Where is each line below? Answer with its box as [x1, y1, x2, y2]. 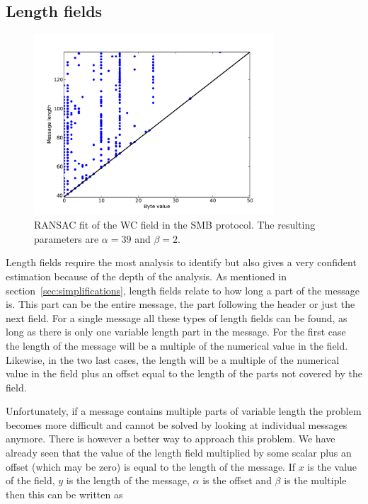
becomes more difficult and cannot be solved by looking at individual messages [6, 417, 347, 432]
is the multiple [284, 473, 347, 488]
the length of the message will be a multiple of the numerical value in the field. [6, 338, 348, 353]
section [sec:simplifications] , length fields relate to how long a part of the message [6, 282, 360, 297]
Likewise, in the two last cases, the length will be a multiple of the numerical [6, 352, 340, 367]
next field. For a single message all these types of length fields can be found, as [6, 310, 347, 325]
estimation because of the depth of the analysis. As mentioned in [6, 268, 287, 283]
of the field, [6, 473, 55, 488]
